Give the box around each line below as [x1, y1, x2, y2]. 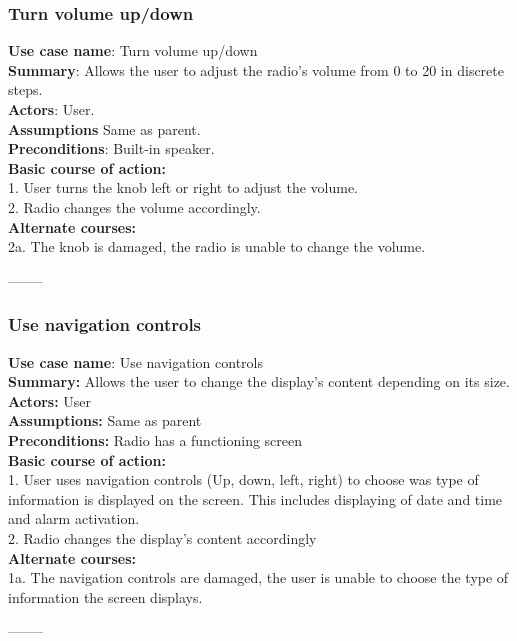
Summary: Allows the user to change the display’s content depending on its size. [8, 371, 510, 392]
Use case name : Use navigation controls [8, 351, 263, 372]
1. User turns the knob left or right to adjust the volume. [8, 177, 359, 198]
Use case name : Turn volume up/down [8, 40, 258, 61]
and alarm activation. [8, 508, 140, 529]
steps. [8, 79, 43, 100]
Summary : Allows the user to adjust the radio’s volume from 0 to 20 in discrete [8, 59, 504, 80]
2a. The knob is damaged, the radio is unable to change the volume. [8, 236, 426, 257]
